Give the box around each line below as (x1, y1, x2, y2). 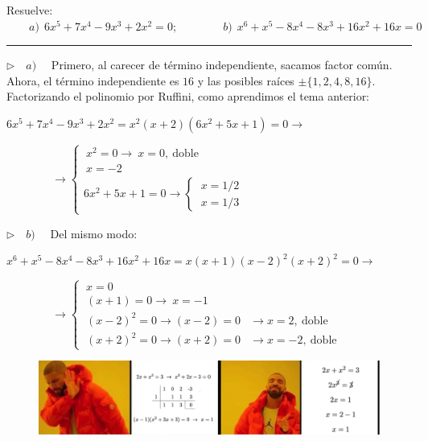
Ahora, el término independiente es (6, 72, 179, 89)
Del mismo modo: (50, 225, 138, 241)
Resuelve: (6, 2, 53, 18)
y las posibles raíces (197, 72, 294, 89)
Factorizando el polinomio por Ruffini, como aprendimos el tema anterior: (6, 88, 370, 105)
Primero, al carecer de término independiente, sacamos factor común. (51, 56, 393, 73)
